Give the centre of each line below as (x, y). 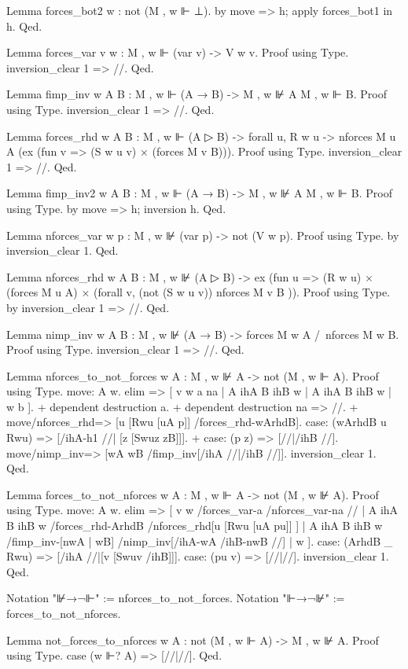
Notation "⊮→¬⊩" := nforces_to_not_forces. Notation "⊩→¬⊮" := (176, 598)
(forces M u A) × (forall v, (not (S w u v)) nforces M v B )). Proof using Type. (198, 292)
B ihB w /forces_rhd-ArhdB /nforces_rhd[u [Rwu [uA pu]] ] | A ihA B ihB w (195, 526)
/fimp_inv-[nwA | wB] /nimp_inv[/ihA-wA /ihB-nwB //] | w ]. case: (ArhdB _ (200, 540)
